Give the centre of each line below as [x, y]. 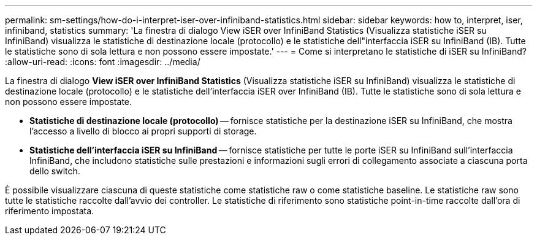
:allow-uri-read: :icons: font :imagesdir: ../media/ [103, 62]
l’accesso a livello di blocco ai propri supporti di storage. [143, 131]
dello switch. [55, 171]
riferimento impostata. [50, 211]
